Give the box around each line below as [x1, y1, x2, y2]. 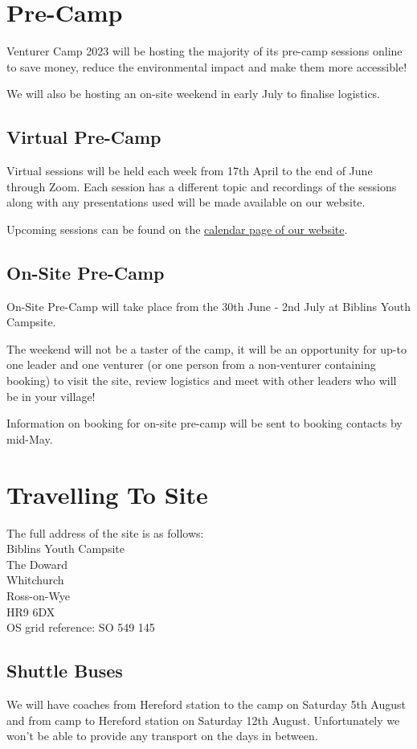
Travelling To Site [6, 477, 208, 510]
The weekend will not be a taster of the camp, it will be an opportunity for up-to [6, 340, 407, 357]
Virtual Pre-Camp [6, 125, 161, 149]
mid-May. [6, 430, 53, 447]
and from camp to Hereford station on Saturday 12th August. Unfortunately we [6, 711, 400, 728]
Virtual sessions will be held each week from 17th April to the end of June [6, 162, 373, 179]
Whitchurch [6, 571, 64, 588]
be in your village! [6, 387, 96, 404]
